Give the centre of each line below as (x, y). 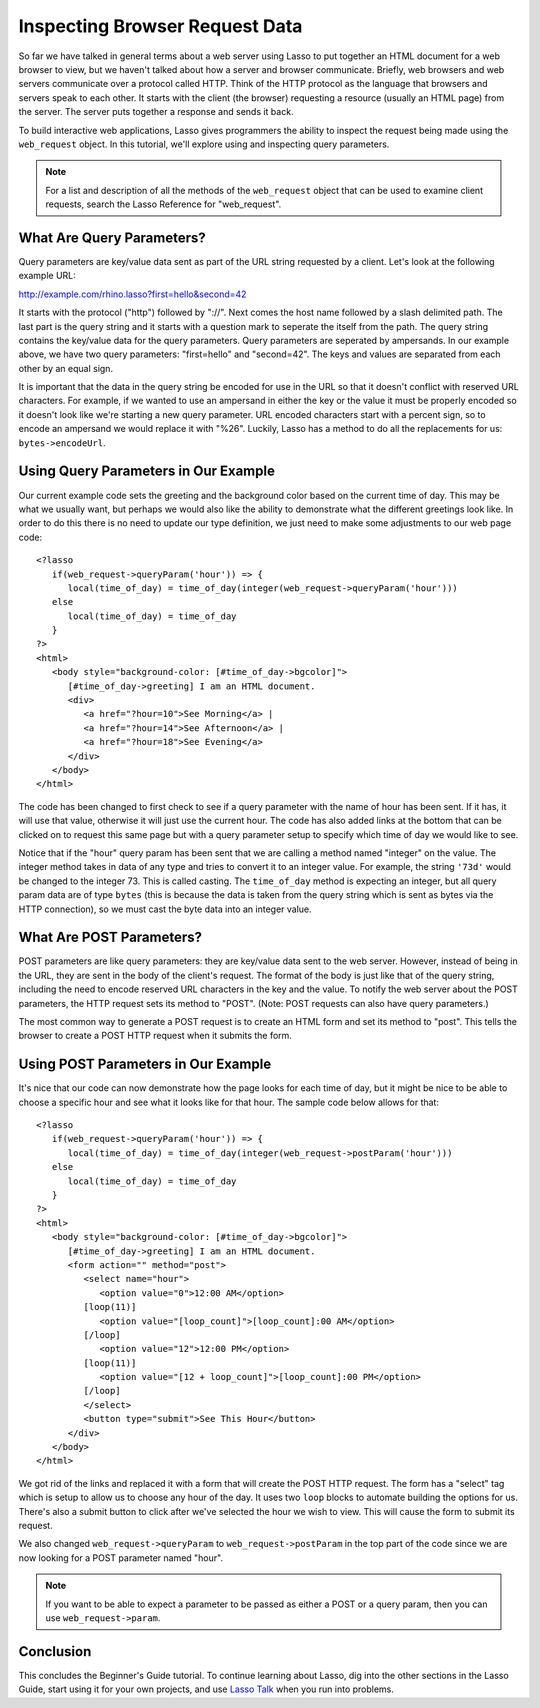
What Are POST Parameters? (110, 937)
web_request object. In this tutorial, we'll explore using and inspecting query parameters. (204, 144)
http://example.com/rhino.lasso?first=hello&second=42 (132, 294)
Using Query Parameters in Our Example (146, 471)
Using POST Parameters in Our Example (145, 1064)
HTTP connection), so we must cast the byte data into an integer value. (165, 909)
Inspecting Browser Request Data (160, 26)
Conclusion (55, 1651)
